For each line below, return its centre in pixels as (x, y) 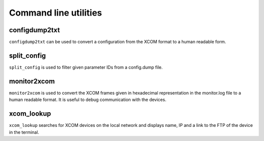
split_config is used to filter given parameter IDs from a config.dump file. (86, 67)
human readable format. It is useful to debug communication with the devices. (88, 100)
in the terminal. (24, 132)
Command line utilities (55, 13)
